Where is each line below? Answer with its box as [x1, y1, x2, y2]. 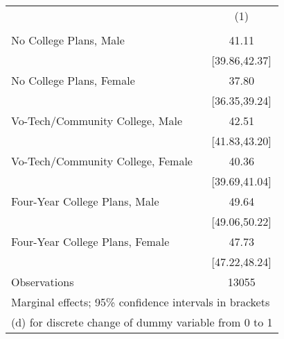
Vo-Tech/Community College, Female [11, 153, 193, 169]
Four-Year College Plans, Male [11, 193, 159, 209]
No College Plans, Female [11, 72, 135, 88]
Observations [11, 274, 74, 290]
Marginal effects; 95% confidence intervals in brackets [11, 294, 270, 310]
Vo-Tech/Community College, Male [11, 113, 183, 129]
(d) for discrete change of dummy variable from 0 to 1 [11, 314, 273, 330]
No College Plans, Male [11, 32, 125, 48]
